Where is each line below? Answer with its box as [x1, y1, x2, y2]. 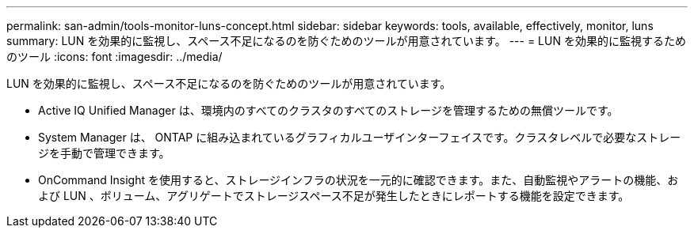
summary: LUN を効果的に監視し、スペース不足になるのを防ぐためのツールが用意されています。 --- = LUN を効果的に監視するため [6, 34, 686, 47]
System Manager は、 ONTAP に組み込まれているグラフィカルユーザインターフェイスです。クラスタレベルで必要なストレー [38, 130, 681, 144]
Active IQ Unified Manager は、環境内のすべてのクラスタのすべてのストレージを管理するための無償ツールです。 [38, 104, 619, 117]
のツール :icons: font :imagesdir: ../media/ [6, 50, 223, 63]
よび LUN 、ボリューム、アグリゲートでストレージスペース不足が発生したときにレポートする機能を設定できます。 [38, 189, 630, 202]
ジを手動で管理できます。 [38, 146, 170, 160]
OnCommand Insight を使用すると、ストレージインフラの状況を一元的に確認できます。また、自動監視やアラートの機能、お [38, 173, 679, 187]
